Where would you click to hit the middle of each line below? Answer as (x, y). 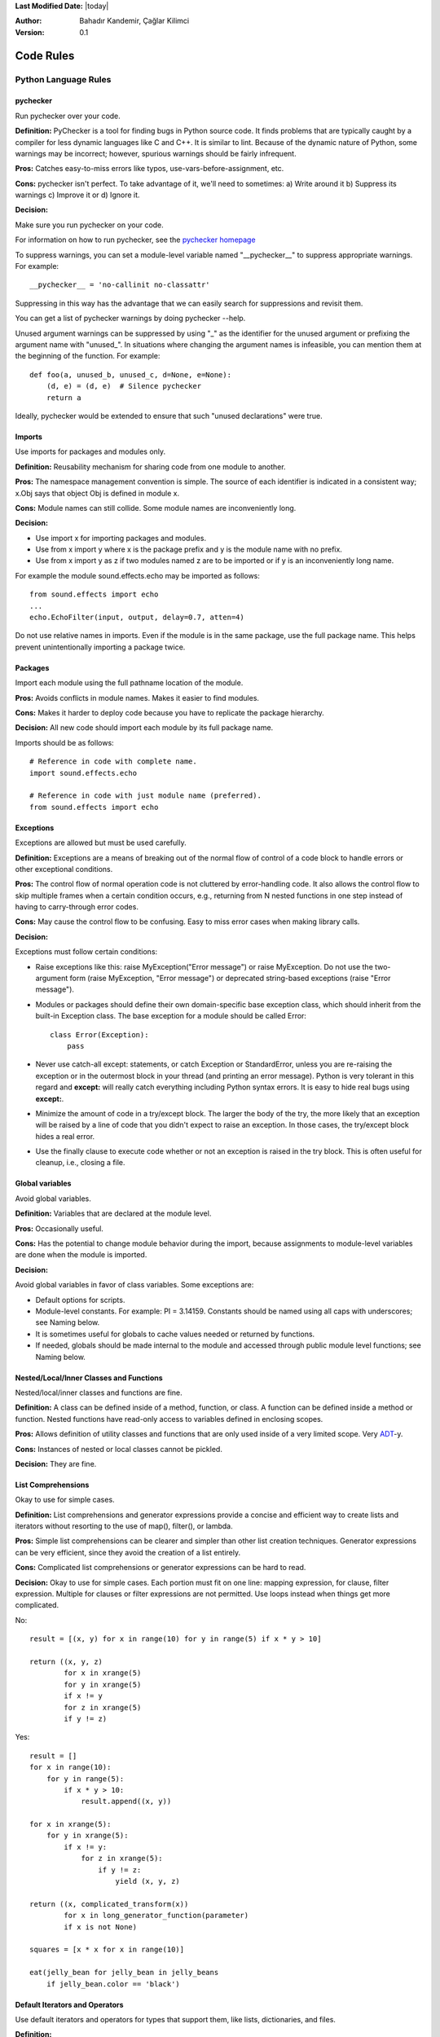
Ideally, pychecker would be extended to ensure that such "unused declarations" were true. (169, 416)
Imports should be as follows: (64, 742)
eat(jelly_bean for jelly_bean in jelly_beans (124, 1973)
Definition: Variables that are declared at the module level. (113, 1213)
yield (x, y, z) (148, 1881)
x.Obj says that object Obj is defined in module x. (97, 493)
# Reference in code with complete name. (113, 761)
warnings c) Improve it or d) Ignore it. (77, 195)
